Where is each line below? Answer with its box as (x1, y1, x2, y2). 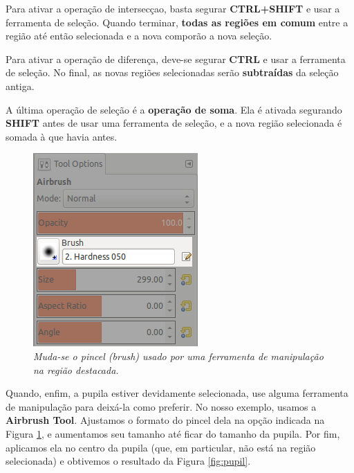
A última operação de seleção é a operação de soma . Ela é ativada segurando (6, 102, 342, 116)
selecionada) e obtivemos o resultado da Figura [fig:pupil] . (6, 454, 251, 468)
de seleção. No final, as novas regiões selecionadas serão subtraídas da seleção (6, 65, 339, 80)
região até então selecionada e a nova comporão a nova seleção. (6, 28, 272, 43)
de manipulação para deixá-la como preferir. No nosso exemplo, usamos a (6, 399, 317, 413)
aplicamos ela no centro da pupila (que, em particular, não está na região (6, 440, 316, 454)
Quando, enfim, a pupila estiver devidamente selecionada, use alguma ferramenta (6, 386, 348, 400)
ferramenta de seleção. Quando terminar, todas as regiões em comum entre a (6, 15, 348, 29)
